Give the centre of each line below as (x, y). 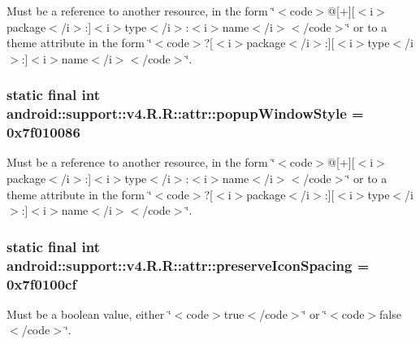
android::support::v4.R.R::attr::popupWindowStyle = (185, 113)
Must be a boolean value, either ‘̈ (89, 314)
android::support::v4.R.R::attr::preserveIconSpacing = (188, 265)
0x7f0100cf (42, 283)
